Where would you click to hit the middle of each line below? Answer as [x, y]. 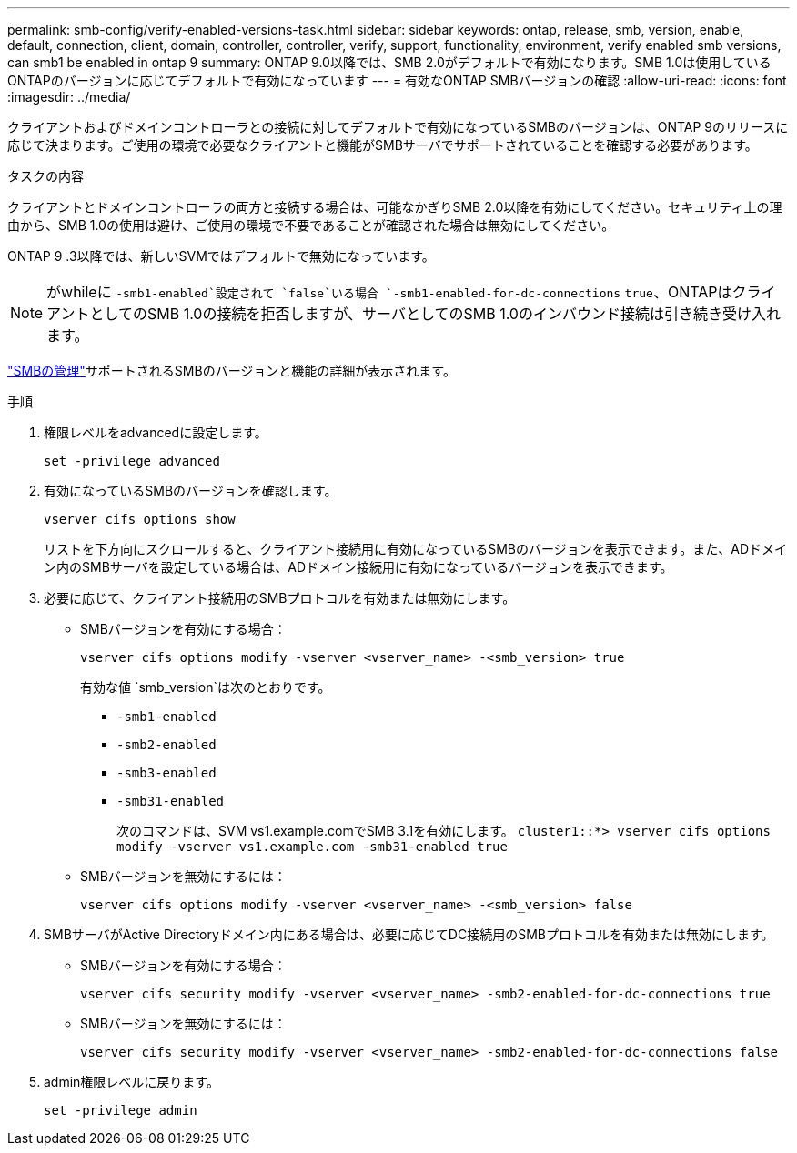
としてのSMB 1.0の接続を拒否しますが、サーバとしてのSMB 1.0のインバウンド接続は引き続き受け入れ [435, 314]
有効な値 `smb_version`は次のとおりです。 [206, 687]
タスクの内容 [45, 176]
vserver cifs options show [140, 519]
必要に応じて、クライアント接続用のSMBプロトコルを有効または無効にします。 [280, 598]
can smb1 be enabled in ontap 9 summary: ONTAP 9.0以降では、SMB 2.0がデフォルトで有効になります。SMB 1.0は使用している [389, 62]
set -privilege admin [121, 1110]
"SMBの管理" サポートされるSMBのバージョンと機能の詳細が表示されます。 [232, 371]
